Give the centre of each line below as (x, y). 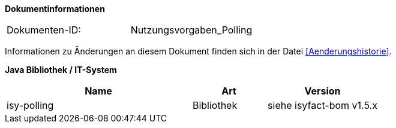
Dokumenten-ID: (44, 30)
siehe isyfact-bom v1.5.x (322, 105)
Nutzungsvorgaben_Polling (191, 30)
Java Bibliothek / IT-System (61, 70)
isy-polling (30, 105)
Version (322, 91)
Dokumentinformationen (55, 9)
